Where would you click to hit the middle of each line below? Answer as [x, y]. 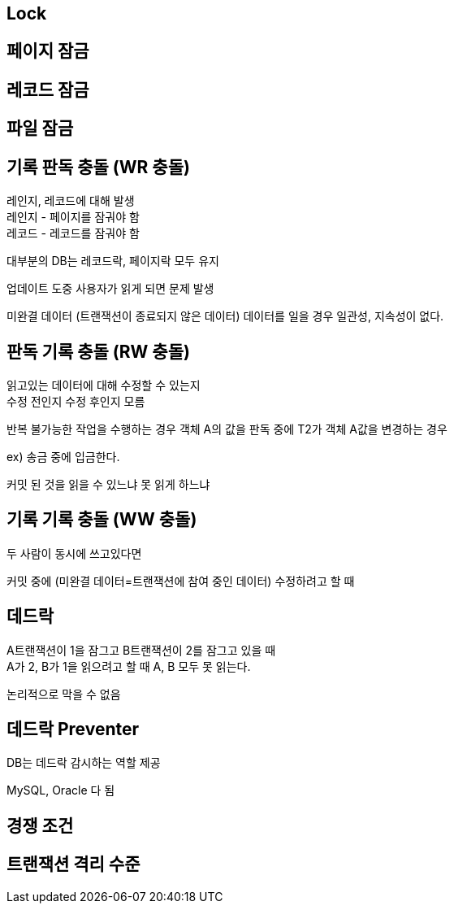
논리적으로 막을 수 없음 [64, 694]
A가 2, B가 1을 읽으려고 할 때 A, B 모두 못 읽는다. [129, 666]
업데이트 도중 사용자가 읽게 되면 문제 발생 [110, 289]
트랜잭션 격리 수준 [74, 864]
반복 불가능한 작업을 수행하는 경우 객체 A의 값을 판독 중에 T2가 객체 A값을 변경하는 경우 [227, 429]
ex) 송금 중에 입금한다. [63, 456]
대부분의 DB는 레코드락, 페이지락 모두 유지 [113, 261]
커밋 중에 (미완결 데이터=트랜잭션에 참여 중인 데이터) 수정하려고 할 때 [181, 581]
